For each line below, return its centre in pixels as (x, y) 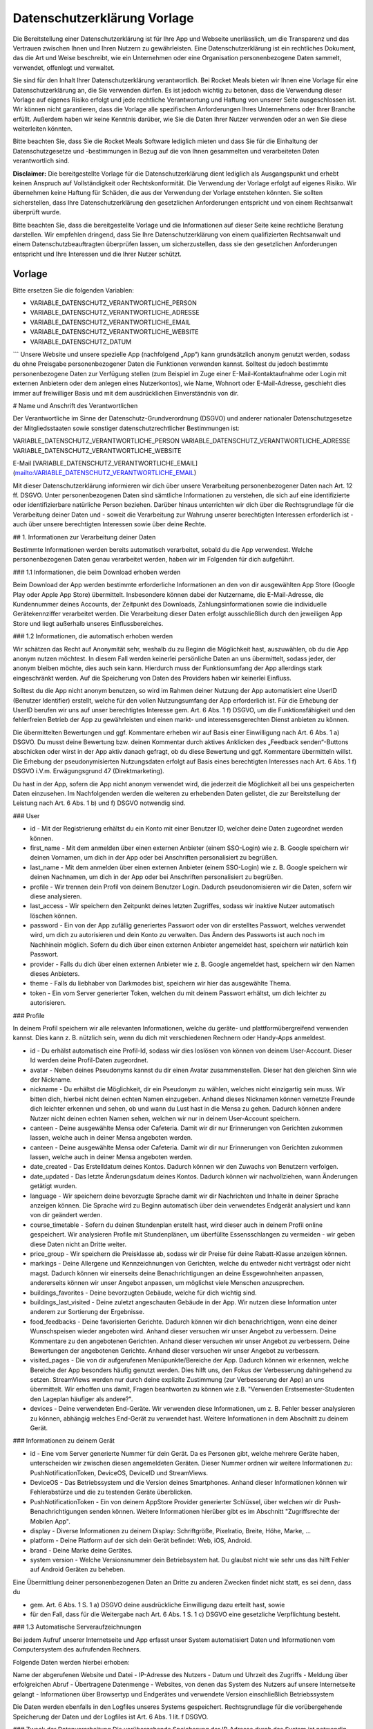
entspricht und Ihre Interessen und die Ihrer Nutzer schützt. (97, 254)
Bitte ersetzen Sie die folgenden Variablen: (74, 290)
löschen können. (54, 916)
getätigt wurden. (54, 1186)
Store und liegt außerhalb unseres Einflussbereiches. (88, 623)
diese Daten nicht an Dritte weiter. (78, 1244)
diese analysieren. (56, 896)
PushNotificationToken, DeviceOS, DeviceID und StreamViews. (119, 1472)
